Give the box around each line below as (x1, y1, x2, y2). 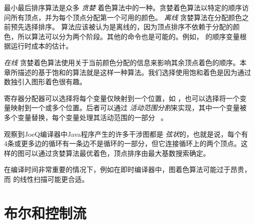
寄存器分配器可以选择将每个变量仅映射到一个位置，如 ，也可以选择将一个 (4, 93, 240, 103)
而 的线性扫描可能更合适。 (4, 174, 89, 184)
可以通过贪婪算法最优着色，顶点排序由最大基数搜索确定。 (24, 148, 210, 158)
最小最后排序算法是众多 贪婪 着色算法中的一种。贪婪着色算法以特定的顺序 (4, 2, 242, 12)
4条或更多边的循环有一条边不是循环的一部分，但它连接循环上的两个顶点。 (4, 138, 241, 149)
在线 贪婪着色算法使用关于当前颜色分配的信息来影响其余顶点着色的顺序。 (4, 57, 240, 67)
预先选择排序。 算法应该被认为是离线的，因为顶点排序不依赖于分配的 (10, 22, 233, 32)
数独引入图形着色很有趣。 (4, 76, 86, 87)
